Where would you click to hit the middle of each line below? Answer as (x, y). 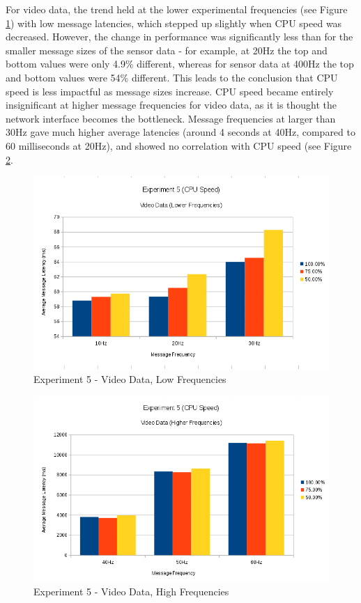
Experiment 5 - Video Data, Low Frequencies (130, 378)
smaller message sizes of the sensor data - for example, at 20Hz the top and (167, 50)
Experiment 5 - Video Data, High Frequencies (131, 592)
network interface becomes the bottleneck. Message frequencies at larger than (171, 118)
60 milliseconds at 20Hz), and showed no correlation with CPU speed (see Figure (179, 145)
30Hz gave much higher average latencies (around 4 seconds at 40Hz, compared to (180, 132)
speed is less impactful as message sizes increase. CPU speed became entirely (170, 91)
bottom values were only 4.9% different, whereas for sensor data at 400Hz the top (180, 64)
